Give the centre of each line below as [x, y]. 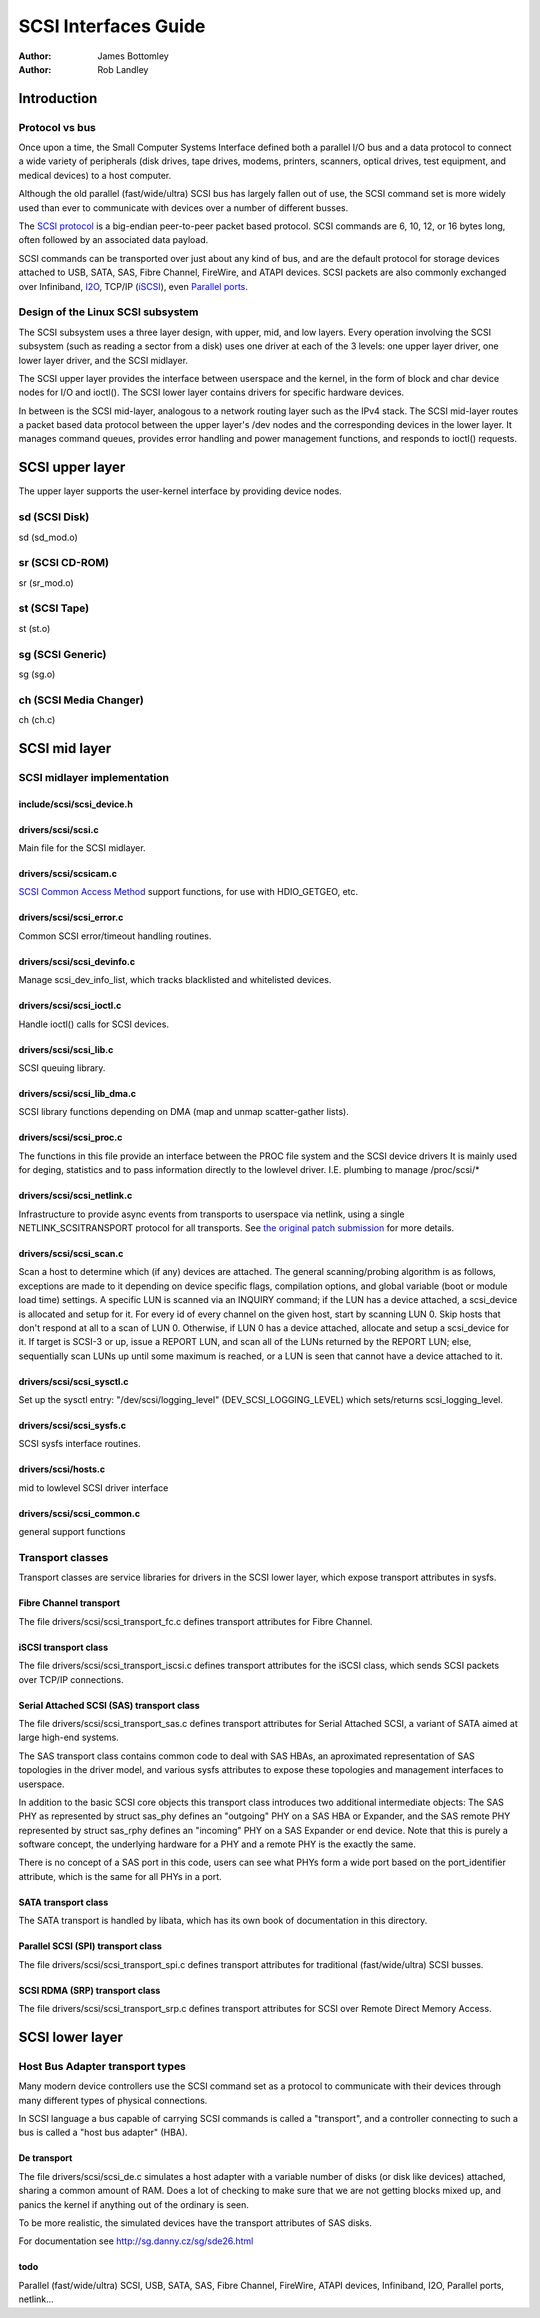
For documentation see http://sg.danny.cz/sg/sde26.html [136, 2241]
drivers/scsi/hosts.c [61, 1469]
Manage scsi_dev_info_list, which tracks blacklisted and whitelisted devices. [175, 980]
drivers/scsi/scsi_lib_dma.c [77, 1094]
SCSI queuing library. [62, 1068]
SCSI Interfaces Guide [112, 26]
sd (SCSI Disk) [54, 517]
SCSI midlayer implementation [94, 777]
